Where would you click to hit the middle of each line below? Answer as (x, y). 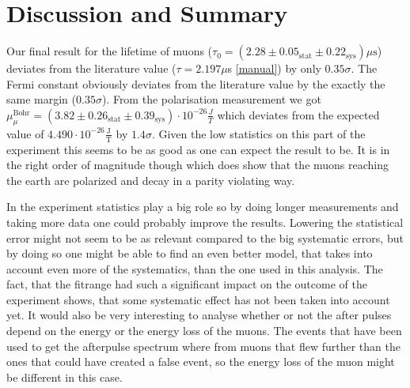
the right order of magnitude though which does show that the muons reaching (198, 165)
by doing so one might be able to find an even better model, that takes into (190, 253)
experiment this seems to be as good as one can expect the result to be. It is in (198, 149)
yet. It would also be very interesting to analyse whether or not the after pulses (199, 315)
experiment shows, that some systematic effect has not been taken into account (198, 299)
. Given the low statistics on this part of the (258, 133)
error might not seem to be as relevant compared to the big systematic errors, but (205, 237)
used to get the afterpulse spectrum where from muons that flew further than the (203, 346)
